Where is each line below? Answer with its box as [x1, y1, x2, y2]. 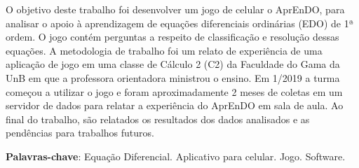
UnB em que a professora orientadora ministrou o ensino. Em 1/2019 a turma [6, 70, 340, 85]
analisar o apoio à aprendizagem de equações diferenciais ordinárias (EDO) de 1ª [6, 15, 354, 30]
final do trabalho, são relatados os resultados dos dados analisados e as [6, 111, 310, 126]
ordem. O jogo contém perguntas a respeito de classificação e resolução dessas [6, 29, 339, 44]
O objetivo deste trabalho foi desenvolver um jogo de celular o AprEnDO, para [6, 2, 345, 16]
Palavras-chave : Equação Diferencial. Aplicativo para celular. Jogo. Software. [6, 148, 346, 163]
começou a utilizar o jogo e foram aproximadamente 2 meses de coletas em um [6, 84, 343, 99]
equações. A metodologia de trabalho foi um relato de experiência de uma [6, 43, 323, 57]
